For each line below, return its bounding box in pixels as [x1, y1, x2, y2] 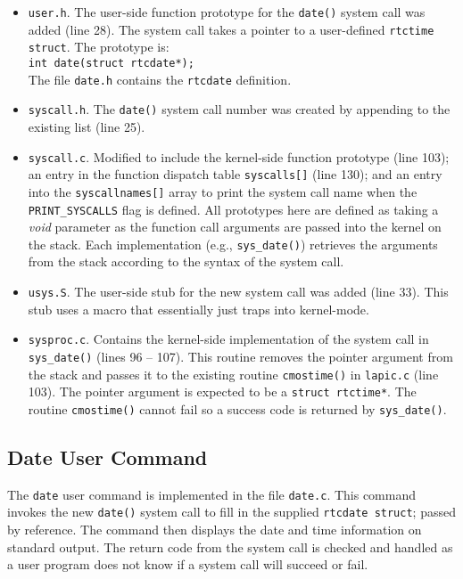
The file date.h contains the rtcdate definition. [28, 69, 292, 88]
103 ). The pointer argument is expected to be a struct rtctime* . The [28, 382, 417, 401]
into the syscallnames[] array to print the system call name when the [28, 182, 418, 200]
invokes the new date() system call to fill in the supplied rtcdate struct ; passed [7, 502, 456, 521]
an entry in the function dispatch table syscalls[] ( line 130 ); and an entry [28, 165, 442, 183]
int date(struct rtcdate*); [28, 56, 194, 69]
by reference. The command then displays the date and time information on [7, 520, 422, 539]
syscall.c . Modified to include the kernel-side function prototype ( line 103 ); [28, 147, 450, 166]
